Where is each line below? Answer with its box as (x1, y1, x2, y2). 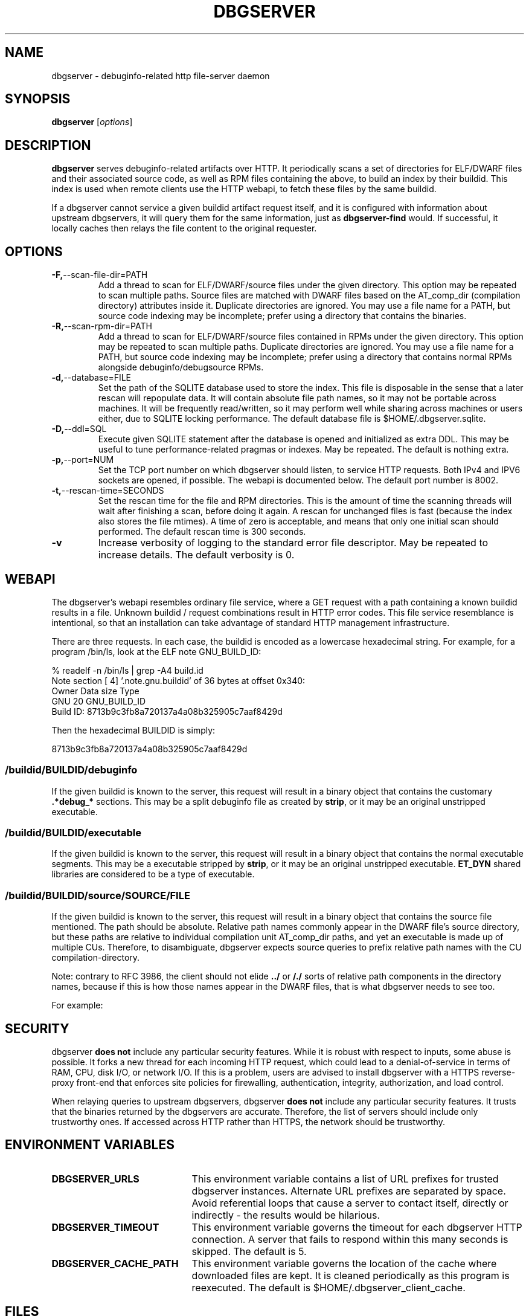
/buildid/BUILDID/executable (5, 827, 141, 839)
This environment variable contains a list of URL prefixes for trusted (191, 1172, 499, 1185)
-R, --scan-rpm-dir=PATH (51, 321, 152, 332)
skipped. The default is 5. (191, 1245, 307, 1257)
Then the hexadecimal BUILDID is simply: (51, 724, 216, 735)
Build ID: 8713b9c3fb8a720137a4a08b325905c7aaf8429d (51, 706, 283, 717)
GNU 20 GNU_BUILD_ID (51, 695, 146, 706)
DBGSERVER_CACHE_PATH (51, 1257, 179, 1269)
